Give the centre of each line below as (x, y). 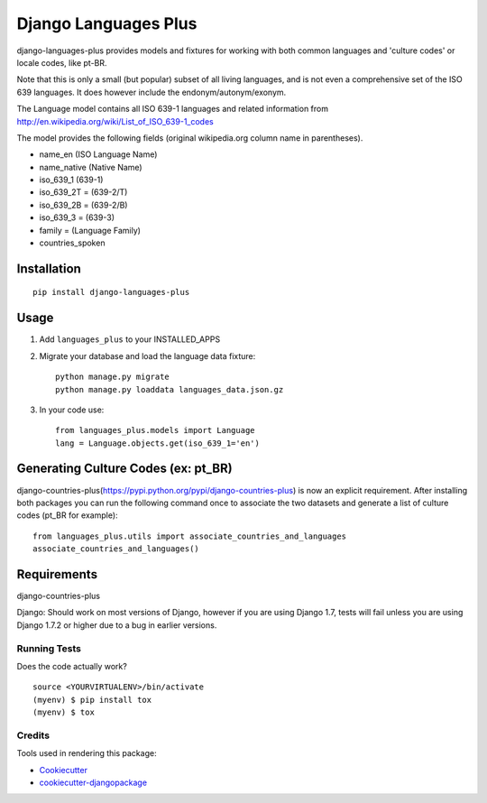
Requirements (57, 574)
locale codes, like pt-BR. (62, 62)
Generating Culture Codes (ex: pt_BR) (125, 469)
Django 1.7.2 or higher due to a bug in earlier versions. (117, 625)
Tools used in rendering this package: (87, 753)
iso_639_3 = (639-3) (77, 217)
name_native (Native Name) (91, 167)
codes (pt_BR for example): (67, 515)
